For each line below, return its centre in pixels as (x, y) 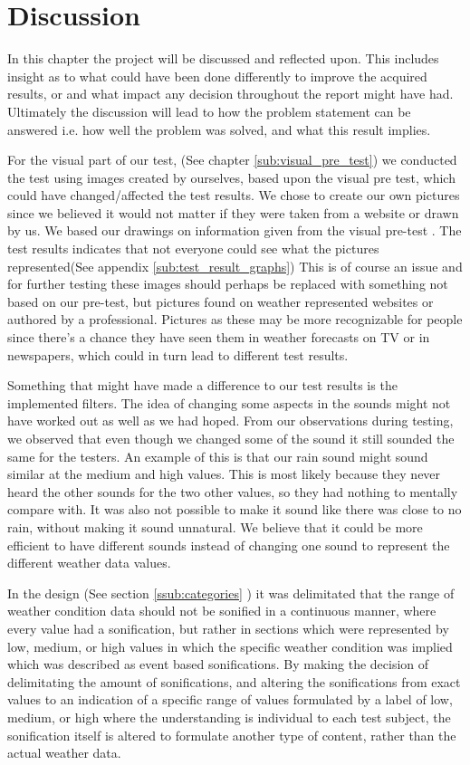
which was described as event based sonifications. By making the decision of (218, 664)
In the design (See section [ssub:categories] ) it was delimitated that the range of (231, 593)
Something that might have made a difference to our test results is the (202, 385)
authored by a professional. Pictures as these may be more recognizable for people (235, 319)
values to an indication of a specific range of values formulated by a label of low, (230, 699)
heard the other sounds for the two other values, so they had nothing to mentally (233, 491)
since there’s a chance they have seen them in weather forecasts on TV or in (219, 337)
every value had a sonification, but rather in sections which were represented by (228, 628)
